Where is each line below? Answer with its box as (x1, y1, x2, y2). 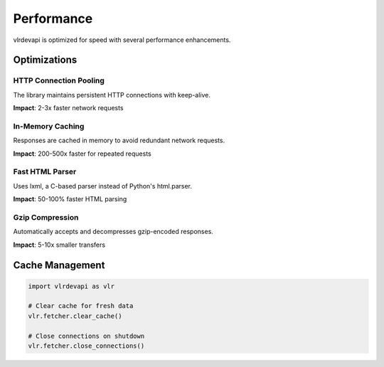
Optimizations (13, 54, 78, 66)
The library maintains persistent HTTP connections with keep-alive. (13, 90, 211, 99)
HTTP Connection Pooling (13, 75, 105, 85)
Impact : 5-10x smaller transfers (13, 240, 106, 249)
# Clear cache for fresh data (28, 302, 134, 310)
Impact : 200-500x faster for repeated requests (13, 149, 152, 158)
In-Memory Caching (13, 121, 85, 131)
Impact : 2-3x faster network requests (13, 104, 124, 112)
